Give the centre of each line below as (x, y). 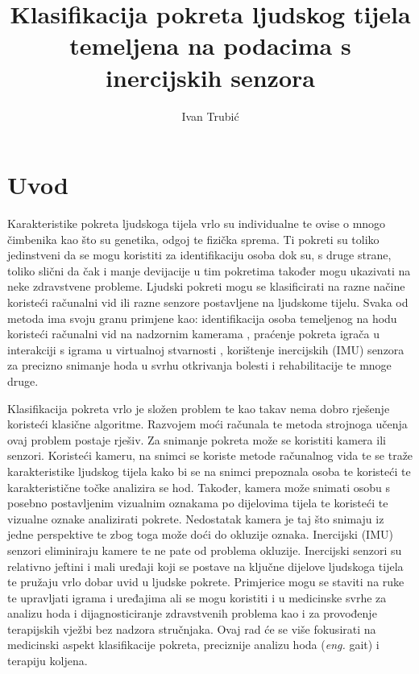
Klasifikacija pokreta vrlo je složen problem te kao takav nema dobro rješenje (199, 408)
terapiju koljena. (48, 661)
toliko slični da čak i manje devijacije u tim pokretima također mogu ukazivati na (209, 270)
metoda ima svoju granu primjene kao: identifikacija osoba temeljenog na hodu (202, 318)
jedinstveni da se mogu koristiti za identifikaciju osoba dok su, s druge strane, (199, 255)
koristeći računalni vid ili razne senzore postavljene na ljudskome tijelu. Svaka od (208, 302)
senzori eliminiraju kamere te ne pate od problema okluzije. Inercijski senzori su (205, 550)
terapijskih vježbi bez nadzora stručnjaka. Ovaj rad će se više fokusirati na (192, 629)
